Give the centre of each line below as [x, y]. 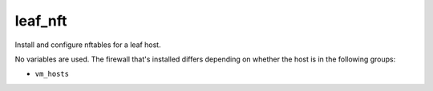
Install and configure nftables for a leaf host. [88, 45]
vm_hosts [52, 74]
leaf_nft [41, 21]
